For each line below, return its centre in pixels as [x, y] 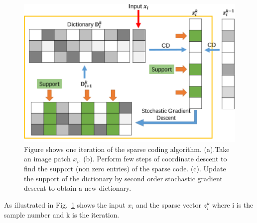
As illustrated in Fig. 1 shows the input [65, 204]
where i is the [233, 204]
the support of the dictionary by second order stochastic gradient [123, 178]
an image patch [47, 159]
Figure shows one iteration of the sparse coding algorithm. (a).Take [127, 149]
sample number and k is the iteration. [62, 214]
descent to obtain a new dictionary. [78, 188]
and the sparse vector [169, 204]
